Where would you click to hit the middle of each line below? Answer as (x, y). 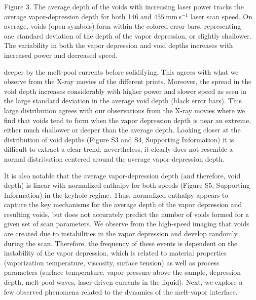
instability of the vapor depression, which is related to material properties (115, 253)
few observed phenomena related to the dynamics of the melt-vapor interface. (121, 291)
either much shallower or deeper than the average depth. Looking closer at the (122, 130)
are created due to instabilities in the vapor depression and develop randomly (121, 234)
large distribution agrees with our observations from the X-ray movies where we (125, 110)
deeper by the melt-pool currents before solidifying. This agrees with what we (121, 71)
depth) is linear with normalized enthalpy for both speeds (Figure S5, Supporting (127, 185)
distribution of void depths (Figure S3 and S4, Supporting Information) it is (119, 139)
